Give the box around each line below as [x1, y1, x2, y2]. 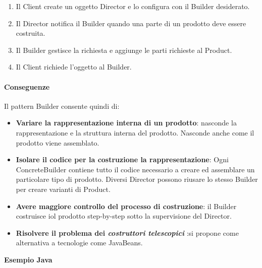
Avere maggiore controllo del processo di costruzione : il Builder [16, 200, 237, 211]
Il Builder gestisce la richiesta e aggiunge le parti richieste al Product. [16, 44, 232, 55]
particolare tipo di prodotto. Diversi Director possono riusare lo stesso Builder [16, 174, 258, 184]
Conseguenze [4, 81, 50, 92]
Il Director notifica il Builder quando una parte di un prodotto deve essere [16, 18, 246, 28]
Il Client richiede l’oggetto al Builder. [16, 61, 132, 72]
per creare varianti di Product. [16, 183, 111, 194]
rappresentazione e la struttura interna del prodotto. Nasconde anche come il [16, 127, 254, 138]
